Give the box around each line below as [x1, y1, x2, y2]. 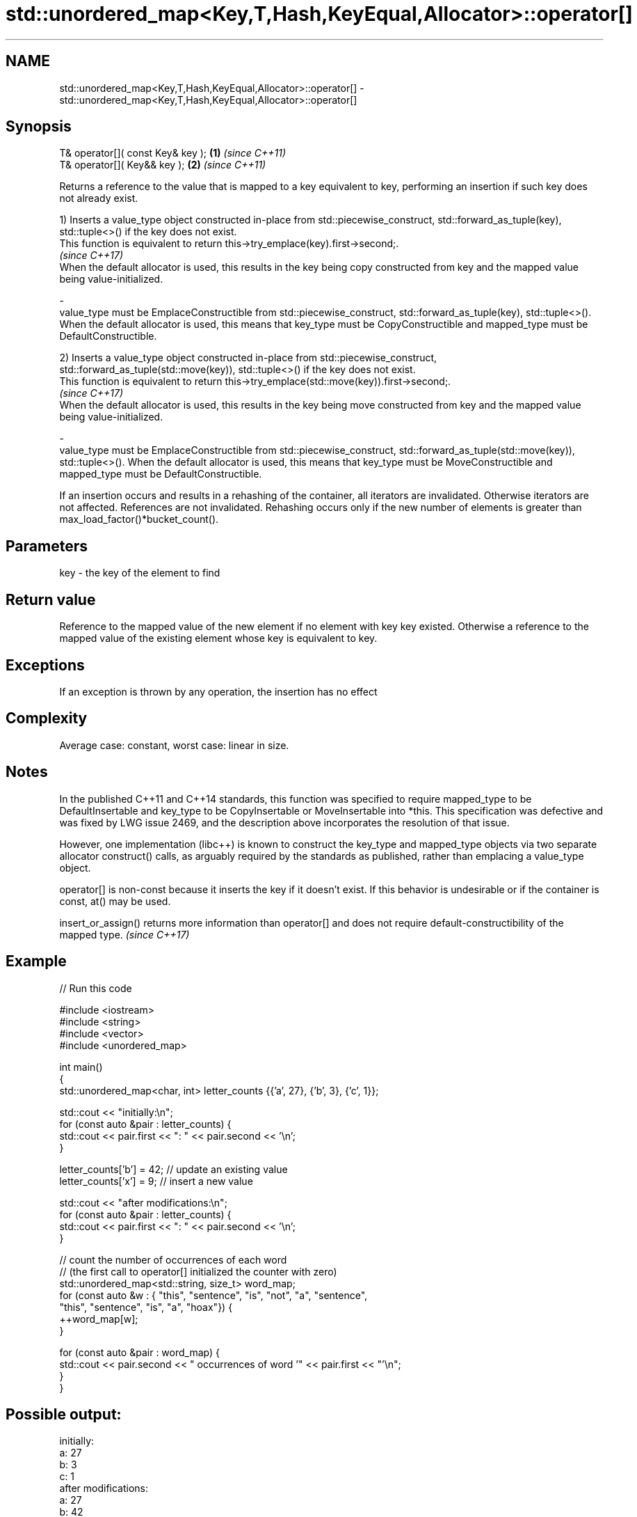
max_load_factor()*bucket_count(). [59, 513, 219, 526]
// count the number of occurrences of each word [59, 1253, 287, 1266]
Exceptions [6, 656, 85, 674]
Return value [6, 590, 96, 608]
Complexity [6, 709, 88, 728]
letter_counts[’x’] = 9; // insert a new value [59, 1174, 253, 1187]
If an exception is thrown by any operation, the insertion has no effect [59, 685, 378, 698]
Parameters [6, 537, 88, 555]
